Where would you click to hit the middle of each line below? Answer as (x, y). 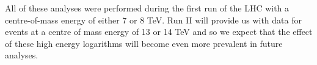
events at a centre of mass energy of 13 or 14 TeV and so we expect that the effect (159, 32)
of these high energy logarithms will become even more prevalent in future (144, 43)
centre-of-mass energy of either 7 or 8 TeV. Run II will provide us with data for (153, 20)
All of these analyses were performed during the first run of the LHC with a (147, 8)
